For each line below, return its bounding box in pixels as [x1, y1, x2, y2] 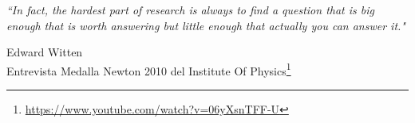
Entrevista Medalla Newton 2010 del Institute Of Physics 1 [6, 60, 291, 79]
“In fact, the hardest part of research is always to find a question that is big [6, 2, 374, 17]
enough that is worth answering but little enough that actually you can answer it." [6, 17, 405, 33]
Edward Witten [6, 44, 83, 60]
